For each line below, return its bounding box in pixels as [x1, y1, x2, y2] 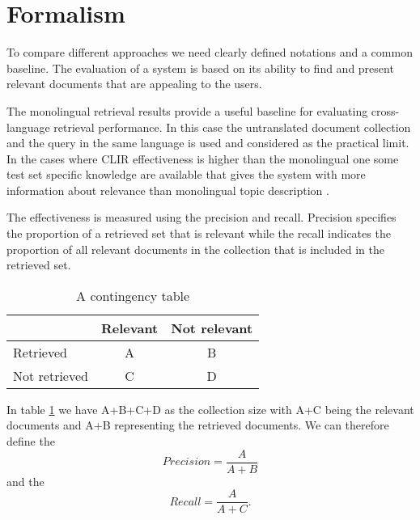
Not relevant [171, 318, 253, 337]
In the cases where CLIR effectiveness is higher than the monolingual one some [6, 150, 399, 167]
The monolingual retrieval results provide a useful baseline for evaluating [6, 102, 368, 119]
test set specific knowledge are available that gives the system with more [6, 166, 366, 183]
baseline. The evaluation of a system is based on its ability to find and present [6, 59, 394, 76]
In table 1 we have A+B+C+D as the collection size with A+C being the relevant [6, 400, 414, 417]
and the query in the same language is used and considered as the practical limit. [6, 134, 409, 151]
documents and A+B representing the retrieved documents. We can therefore [6, 416, 389, 433]
